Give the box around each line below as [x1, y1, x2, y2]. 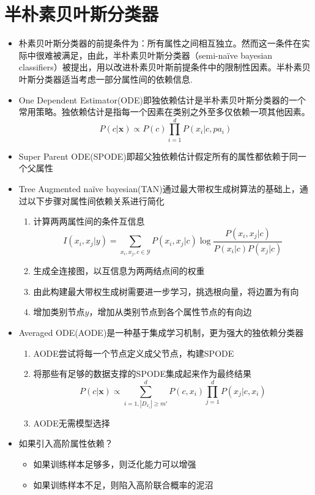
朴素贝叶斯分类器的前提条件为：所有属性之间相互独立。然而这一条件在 [18, 37, 302, 50]
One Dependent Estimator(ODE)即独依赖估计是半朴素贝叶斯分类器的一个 [18, 93, 306, 106]
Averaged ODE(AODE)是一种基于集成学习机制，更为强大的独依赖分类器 [18, 326, 304, 338]
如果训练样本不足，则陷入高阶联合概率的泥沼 [33, 478, 213, 491]
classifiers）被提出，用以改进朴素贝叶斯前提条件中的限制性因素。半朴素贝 [18, 61, 311, 73]
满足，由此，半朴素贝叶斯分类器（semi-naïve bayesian [61, 48, 273, 61]
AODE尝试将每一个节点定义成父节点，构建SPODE [33, 346, 234, 359]
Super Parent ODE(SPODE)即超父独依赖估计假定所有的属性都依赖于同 [18, 149, 298, 162]
